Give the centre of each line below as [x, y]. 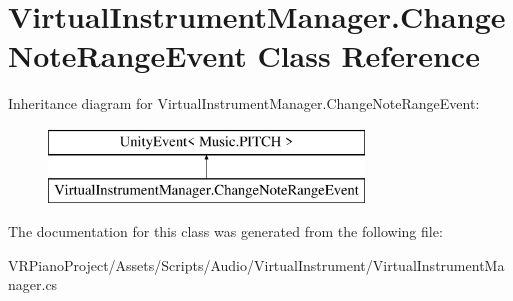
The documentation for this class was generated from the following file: [225, 231]
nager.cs [33, 284]
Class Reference [368, 55]
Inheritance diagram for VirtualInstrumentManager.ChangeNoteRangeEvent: [244, 103]
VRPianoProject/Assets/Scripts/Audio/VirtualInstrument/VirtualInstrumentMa [256, 264]
